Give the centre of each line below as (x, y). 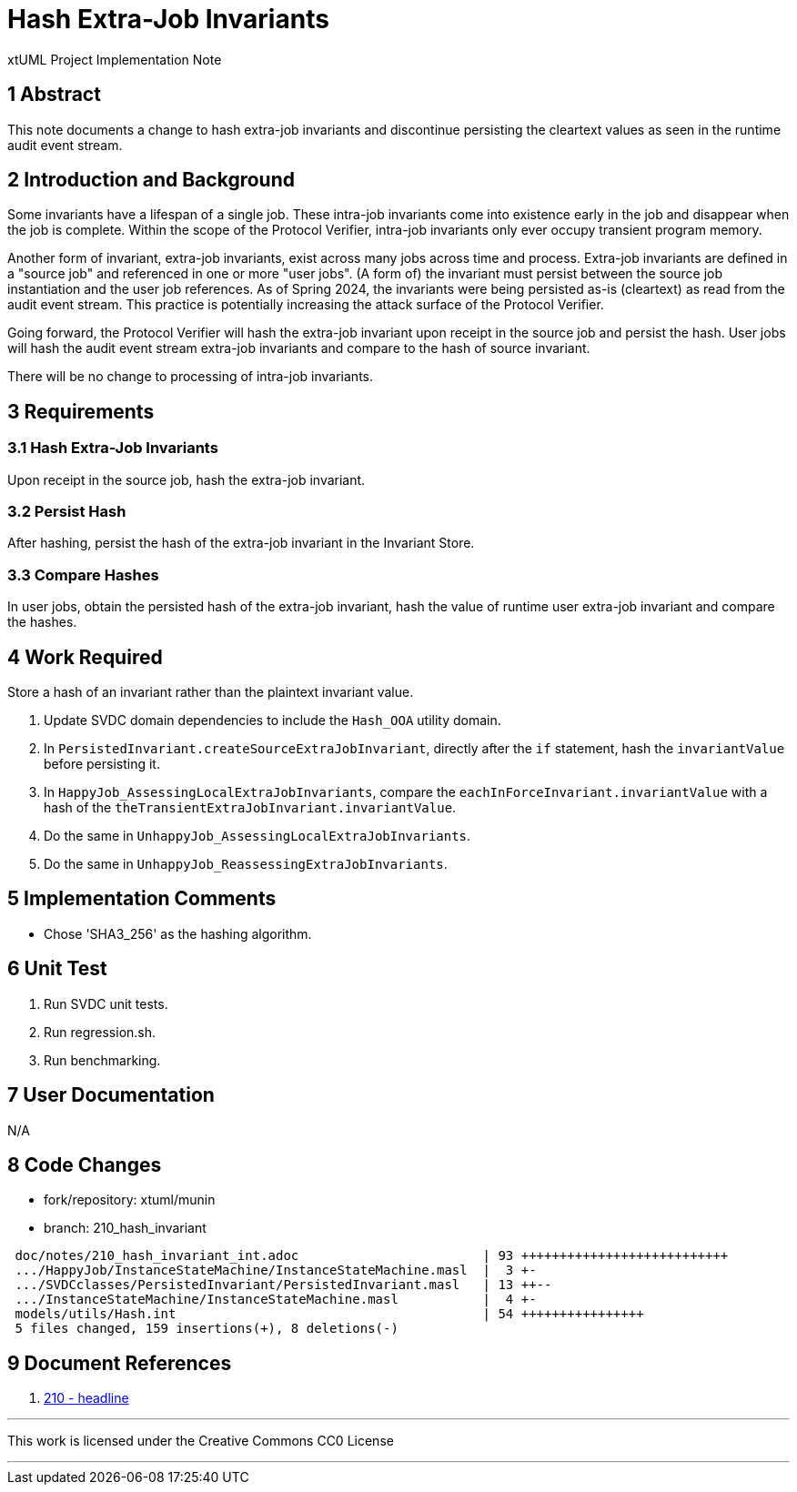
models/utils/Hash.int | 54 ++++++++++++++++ (329, 1314)
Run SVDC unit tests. (106, 1003)
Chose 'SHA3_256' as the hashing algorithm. (178, 933)
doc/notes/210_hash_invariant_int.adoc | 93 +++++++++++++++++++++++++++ (372, 1256)
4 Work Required (85, 657)
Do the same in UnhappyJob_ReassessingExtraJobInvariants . (246, 864)
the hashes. (42, 622)
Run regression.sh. (100, 1032)
